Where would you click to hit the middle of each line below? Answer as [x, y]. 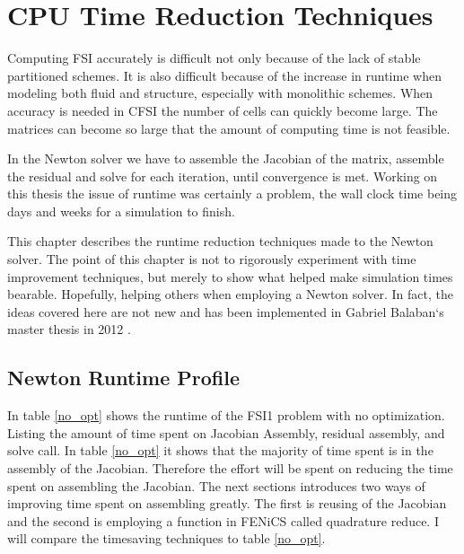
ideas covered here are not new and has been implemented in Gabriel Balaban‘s [226, 311]
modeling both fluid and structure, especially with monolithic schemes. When [220, 93]
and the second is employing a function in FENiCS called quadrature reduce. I [223, 520]
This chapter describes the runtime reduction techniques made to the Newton [220, 241]
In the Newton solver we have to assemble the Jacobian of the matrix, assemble [226, 158]
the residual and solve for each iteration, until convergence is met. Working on [223, 176]
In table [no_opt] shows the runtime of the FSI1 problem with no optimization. [226, 415]
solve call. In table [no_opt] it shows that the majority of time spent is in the [220, 450]
